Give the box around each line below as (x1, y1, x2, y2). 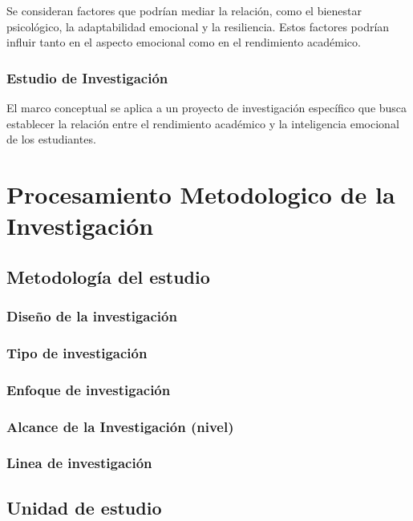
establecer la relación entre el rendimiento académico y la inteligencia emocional (6, 115, 399, 131)
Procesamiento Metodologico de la (6, 177, 395, 210)
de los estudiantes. (6, 131, 96, 147)
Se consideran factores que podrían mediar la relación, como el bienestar (6, 2, 362, 18)
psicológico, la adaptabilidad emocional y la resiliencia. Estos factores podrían (6, 18, 390, 34)
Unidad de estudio (6, 495, 162, 519)
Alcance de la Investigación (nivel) (6, 416, 234, 436)
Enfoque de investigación (6, 379, 171, 399)
